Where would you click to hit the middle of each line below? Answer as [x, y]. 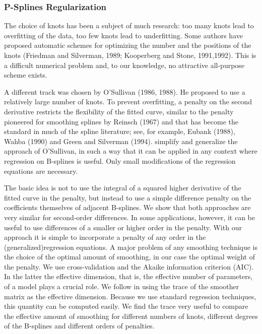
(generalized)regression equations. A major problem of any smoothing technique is [131, 247]
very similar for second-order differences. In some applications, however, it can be [130, 217]
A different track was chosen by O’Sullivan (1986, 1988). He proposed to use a [125, 91]
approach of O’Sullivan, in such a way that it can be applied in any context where [131, 151]
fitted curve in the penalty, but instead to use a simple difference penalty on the [128, 197]
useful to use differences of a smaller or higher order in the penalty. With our [123, 227]
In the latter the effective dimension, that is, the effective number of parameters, [128, 276]
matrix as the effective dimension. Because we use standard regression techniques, [130, 296]
